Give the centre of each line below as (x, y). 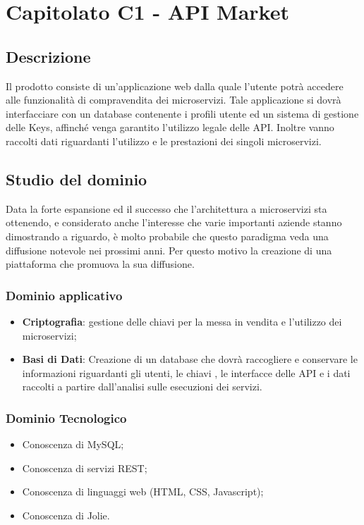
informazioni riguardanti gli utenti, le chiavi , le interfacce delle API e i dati (186, 372)
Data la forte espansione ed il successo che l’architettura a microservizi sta (166, 208)
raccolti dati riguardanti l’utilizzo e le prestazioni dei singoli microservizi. (164, 141)
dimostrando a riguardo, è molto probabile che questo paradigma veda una (167, 236)
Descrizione (48, 56)
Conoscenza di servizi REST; (85, 468)
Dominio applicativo (64, 295)
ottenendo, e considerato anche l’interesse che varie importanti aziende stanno (174, 222)
